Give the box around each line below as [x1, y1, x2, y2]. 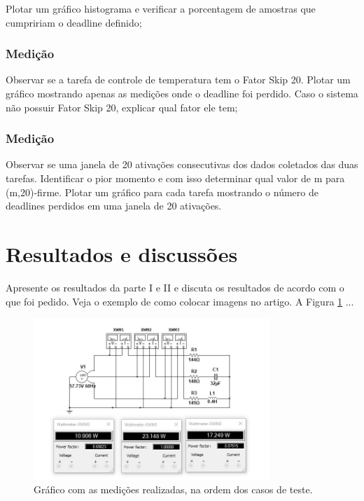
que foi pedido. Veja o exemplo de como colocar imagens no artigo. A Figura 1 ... [6, 294, 354, 308]
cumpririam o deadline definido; [6, 15, 142, 29]
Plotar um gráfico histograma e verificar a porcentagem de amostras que [6, 1, 316, 15]
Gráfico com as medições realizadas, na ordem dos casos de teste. [34, 482, 313, 497]
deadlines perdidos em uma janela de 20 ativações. [6, 198, 222, 213]
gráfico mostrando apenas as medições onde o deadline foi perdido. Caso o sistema [6, 86, 358, 100]
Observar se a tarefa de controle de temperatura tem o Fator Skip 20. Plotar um [6, 72, 351, 87]
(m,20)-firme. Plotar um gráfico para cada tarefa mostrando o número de [6, 184, 318, 199]
